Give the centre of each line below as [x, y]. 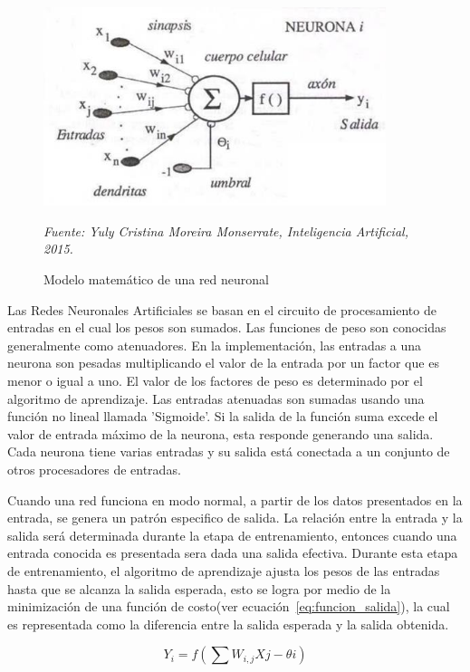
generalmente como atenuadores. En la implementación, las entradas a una [215, 345]
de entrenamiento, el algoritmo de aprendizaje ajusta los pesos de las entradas [224, 570]
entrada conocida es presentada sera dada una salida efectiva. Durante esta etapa [233, 553]
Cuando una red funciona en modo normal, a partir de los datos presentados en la [235, 499]
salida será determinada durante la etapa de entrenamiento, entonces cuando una [232, 535]
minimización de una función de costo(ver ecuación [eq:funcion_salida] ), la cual [229, 606]
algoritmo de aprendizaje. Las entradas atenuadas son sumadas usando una [216, 398]
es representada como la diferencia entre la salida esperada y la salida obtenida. [228, 624]
